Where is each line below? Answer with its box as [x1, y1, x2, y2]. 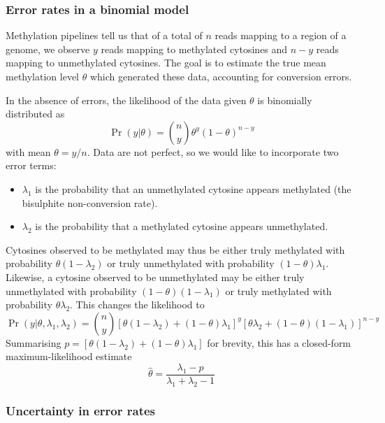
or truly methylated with [225, 283, 332, 298]
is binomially [257, 92, 312, 107]
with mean [6, 144, 51, 159]
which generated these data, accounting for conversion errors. [89, 69, 352, 83]
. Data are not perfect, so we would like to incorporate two [87, 144, 339, 159]
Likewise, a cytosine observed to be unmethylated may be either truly [6, 269, 305, 284]
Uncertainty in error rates [6, 401, 156, 419]
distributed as [6, 106, 65, 121]
